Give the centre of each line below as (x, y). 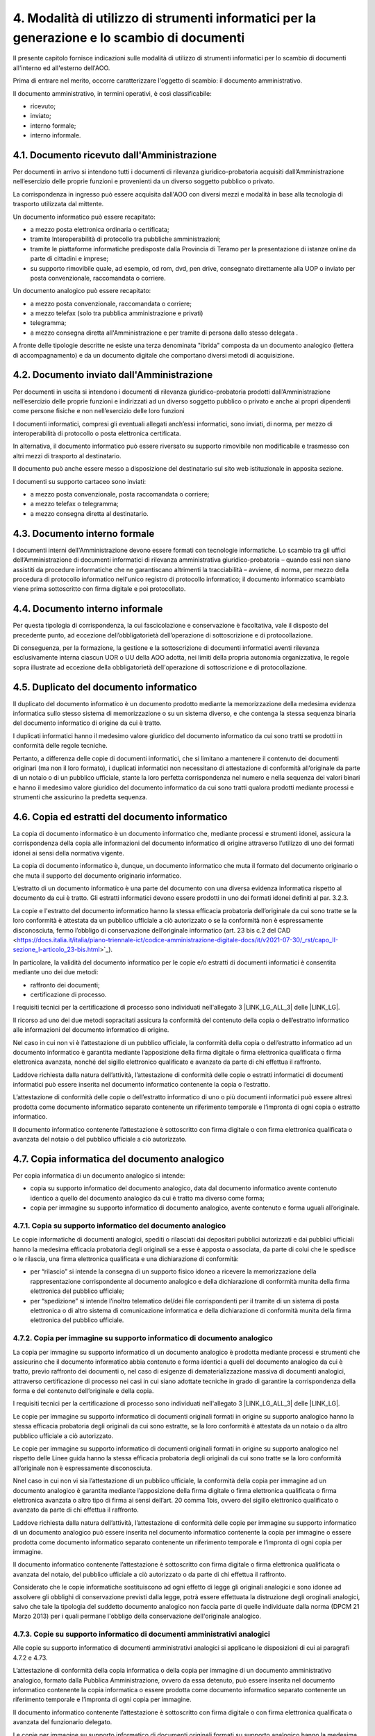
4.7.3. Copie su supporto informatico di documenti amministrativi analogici (142, 1634)
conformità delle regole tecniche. (60, 746)
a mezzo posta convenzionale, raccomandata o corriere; (111, 303)
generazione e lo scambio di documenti (129, 37)
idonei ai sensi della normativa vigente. (68, 853)
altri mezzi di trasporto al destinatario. (67, 456)
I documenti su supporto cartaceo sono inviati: (80, 481)
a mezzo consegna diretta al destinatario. (89, 513)
